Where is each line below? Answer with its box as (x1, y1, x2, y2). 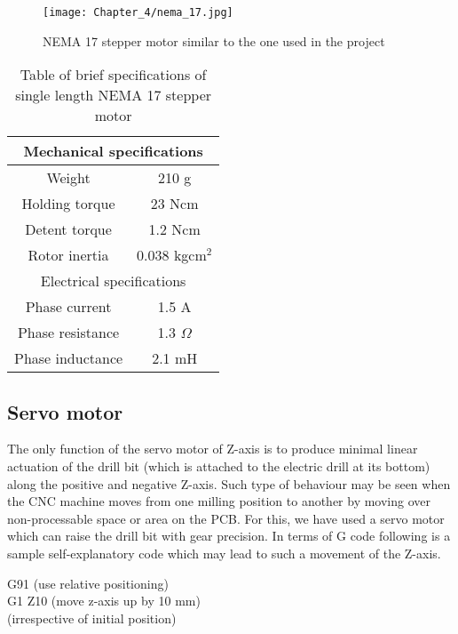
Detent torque (25, 219, 112, 240)
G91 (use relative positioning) (7, 574, 169, 592)
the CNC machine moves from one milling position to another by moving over (7, 492, 431, 510)
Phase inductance (14, 348, 123, 369)
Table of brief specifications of (20, 64, 207, 85)
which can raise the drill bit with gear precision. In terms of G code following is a (7, 526, 451, 545)
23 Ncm (150, 193, 199, 214)
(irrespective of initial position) (7, 608, 177, 627)
